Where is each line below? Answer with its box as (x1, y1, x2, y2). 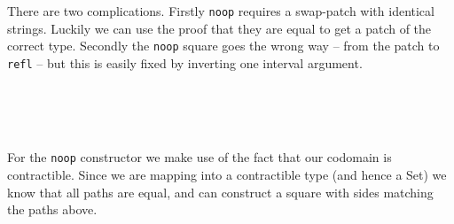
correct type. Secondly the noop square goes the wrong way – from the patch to (7, 36, 440, 55)
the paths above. (7, 200, 98, 219)
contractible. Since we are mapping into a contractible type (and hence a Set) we (7, 166, 447, 183)
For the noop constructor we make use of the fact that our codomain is (7, 148, 392, 166)
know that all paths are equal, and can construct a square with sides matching (7, 182, 434, 201)
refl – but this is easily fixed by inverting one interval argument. (7, 53, 363, 72)
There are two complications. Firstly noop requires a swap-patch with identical (7, 2, 434, 19)
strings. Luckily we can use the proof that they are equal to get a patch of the (7, 19, 432, 37)
